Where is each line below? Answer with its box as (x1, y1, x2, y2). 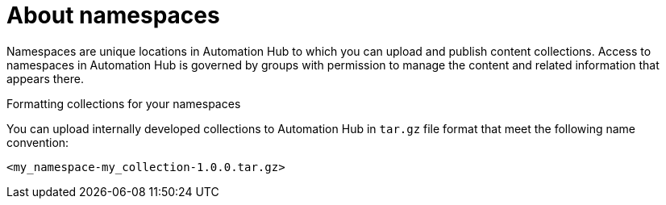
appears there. (6, 71, 85, 86)
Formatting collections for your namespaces (6, 96, 241, 111)
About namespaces (6, 2, 220, 29)
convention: (6, 135, 69, 149)
